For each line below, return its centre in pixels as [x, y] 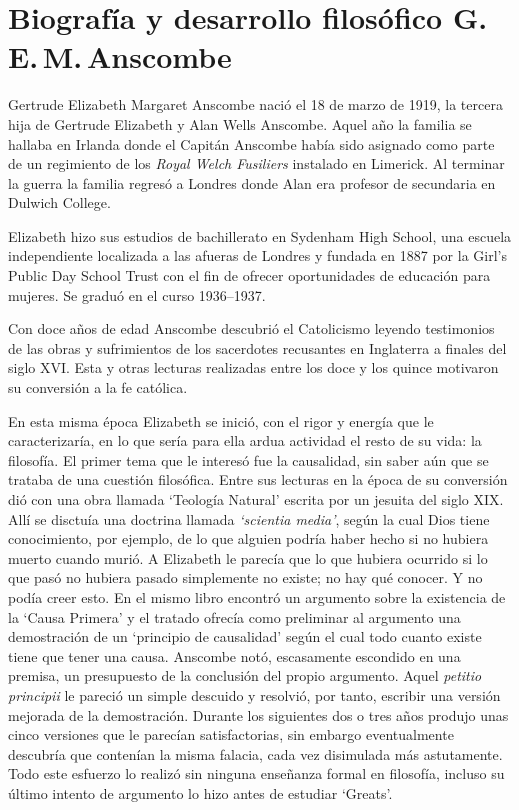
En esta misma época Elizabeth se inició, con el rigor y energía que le [221, 420]
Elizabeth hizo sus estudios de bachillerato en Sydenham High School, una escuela [260, 235]
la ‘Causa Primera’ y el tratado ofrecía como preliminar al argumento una [234, 616]
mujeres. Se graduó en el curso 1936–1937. [137, 294]
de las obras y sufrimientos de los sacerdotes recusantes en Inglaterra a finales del [257, 347]
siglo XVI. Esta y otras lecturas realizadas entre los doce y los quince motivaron [253, 367]
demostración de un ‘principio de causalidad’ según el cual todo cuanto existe [245, 636]
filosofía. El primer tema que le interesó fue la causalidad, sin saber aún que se [248, 459]
